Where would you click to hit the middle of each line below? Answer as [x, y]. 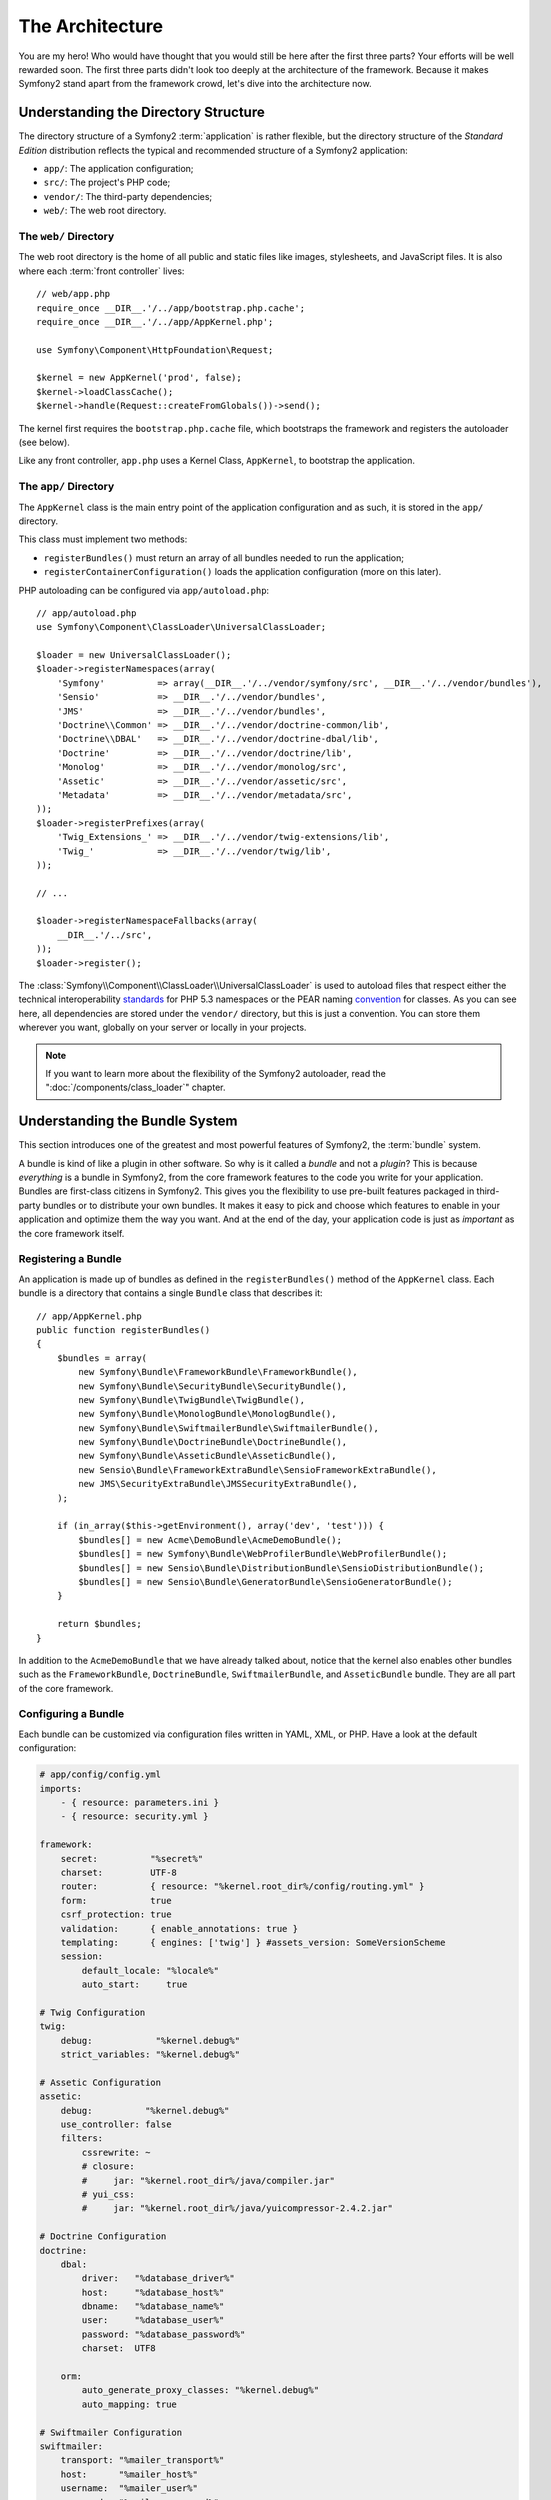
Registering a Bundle [70, 1259]
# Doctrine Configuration [103, 2236]
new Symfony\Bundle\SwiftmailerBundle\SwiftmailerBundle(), [228, 1428]
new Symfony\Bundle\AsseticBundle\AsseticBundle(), [207, 1456]
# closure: [108, 2166]
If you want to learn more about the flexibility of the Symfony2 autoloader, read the [216, 1073]
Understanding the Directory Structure [141, 112]
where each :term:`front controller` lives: [101, 271]
